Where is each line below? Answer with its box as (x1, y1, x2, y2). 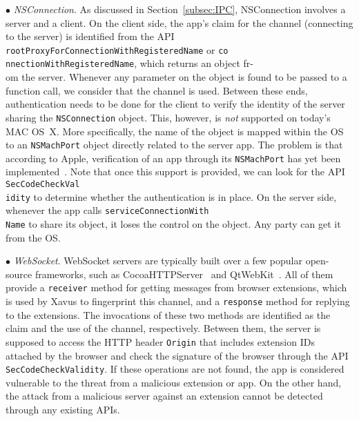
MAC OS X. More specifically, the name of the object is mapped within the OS (6, 124, 344, 138)
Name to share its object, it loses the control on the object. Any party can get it (6, 217, 341, 231)
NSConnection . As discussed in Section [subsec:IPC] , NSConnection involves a (13, 2, 346, 16)
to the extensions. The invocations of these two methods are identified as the (6, 307, 331, 322)
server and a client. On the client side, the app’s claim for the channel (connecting (6, 15, 353, 30)
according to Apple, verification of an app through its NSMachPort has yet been (6, 150, 341, 165)
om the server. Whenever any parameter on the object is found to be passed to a (6, 70, 347, 84)
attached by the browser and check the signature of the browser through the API (6, 348, 349, 362)
